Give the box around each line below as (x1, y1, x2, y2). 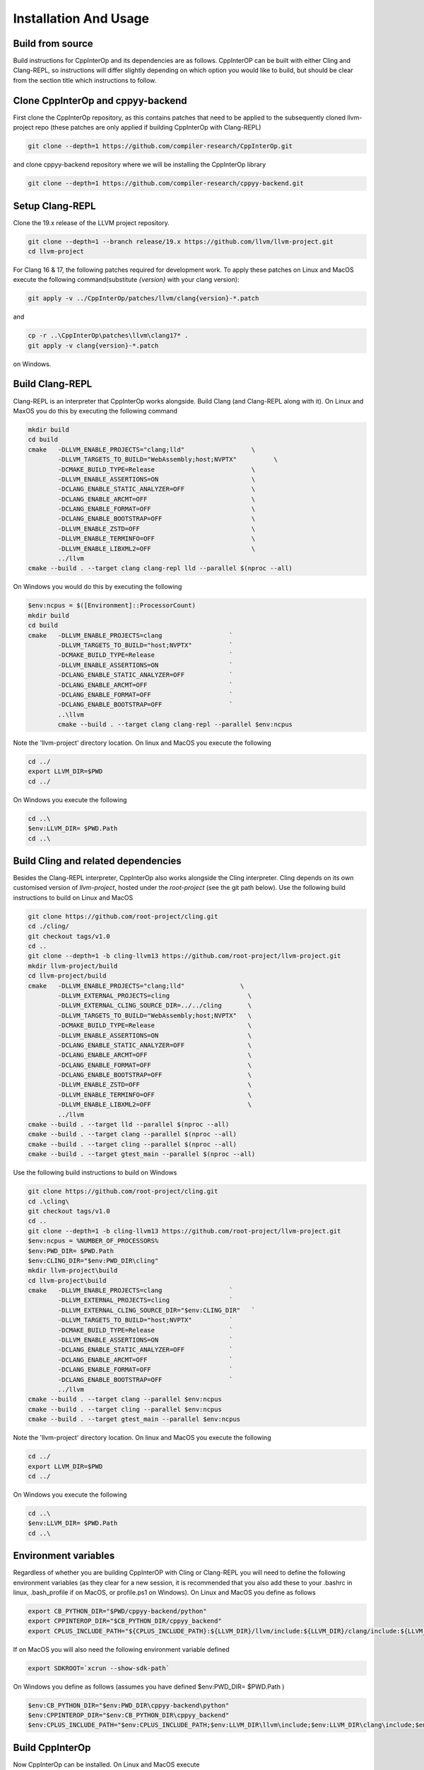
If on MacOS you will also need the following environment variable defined (13, 1645, 230, 1653)
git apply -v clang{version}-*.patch (28, 341, 159, 350)
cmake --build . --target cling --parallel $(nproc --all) (28, 1140, 237, 1148)
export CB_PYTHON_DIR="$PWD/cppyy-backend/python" (28, 1607, 208, 1615)
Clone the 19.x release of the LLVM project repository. (13, 218, 170, 227)
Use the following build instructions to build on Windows (13, 1168, 177, 1177)
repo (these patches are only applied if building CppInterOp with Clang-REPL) (35, 123, 261, 132)
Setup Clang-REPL (13, 200, 96, 212)
